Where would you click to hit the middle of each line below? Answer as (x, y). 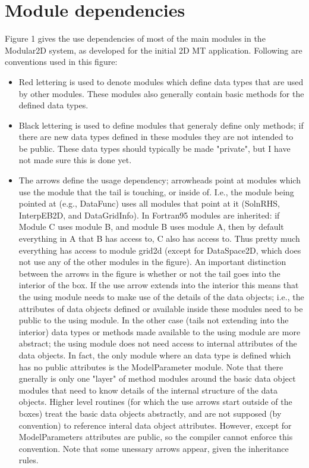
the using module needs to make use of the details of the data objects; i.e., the (161, 297)
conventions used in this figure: (61, 62)
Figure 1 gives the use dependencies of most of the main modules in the (135, 38)
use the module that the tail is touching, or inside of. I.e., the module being (156, 191)
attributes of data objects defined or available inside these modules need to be (161, 308)
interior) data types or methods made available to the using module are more (160, 331)
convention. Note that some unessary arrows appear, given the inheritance (154, 448)
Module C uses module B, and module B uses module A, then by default (151, 227)
